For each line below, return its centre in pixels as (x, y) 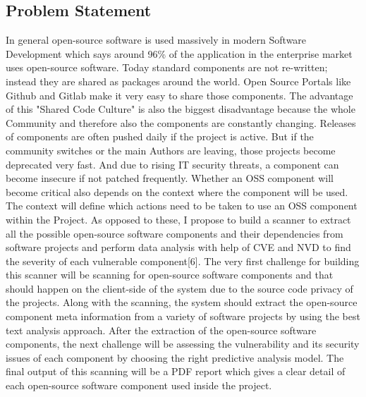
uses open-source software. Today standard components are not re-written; (167, 67)
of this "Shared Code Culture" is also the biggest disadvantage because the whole (181, 109)
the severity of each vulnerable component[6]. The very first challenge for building (183, 261)
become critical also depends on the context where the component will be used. (177, 191)
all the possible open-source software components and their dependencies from (175, 233)
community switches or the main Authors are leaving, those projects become (171, 150)
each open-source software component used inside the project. (139, 385)
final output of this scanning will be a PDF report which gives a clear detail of (176, 371)
